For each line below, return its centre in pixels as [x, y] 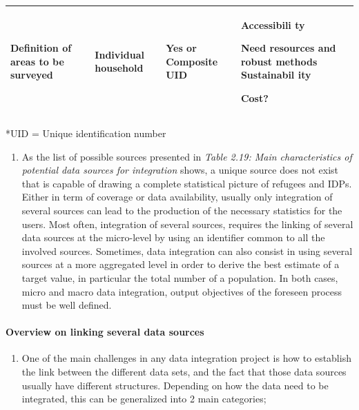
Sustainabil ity [276, 75]
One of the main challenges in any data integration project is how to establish [186, 358]
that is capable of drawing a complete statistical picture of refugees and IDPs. [187, 183]
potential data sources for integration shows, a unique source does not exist [180, 170]
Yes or [181, 48]
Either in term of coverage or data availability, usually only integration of [177, 197]
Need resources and [288, 48]
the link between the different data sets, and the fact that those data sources [184, 372]
